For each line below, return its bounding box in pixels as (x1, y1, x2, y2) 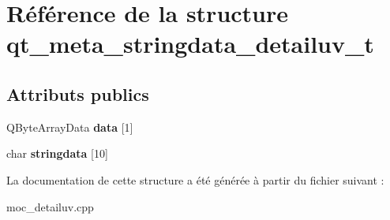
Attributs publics (6, 81, 149, 106)
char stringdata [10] (6, 145, 108, 162)
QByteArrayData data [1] (6, 118, 133, 135)
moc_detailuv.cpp (6, 198, 94, 214)
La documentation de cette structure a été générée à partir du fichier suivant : (6, 171, 384, 188)
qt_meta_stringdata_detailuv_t (6, 28, 374, 60)
